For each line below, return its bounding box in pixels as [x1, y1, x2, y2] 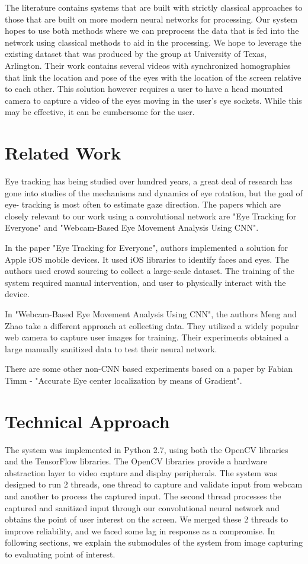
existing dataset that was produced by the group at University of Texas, [5, 47, 267, 60]
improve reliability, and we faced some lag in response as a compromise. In [5, 524, 275, 537]
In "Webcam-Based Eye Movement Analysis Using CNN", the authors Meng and [5, 308, 297, 320]
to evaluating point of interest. [5, 548, 115, 560]
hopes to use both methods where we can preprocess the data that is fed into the [5, 24, 299, 37]
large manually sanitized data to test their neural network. [5, 342, 217, 355]
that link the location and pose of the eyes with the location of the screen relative [5, 71, 301, 83]
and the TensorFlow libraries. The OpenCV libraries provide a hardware [5, 455, 268, 467]
